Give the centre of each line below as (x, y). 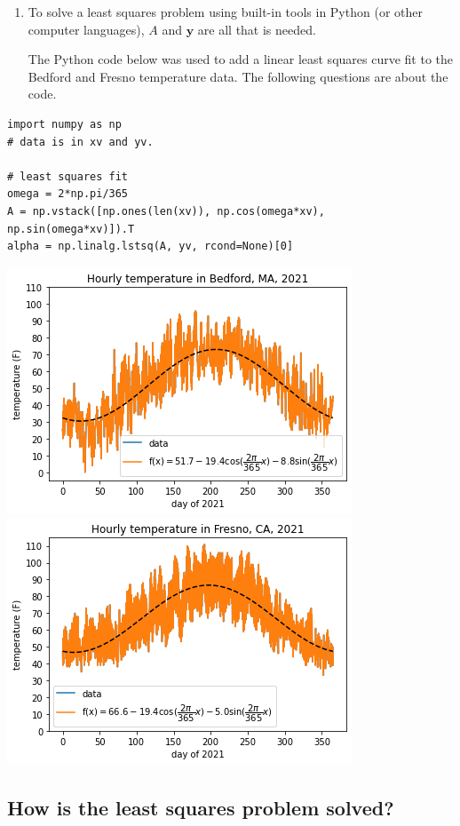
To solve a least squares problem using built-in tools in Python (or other (225, 12)
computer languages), (86, 29)
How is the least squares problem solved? (201, 808)
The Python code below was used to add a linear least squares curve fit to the (241, 59)
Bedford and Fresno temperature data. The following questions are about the (238, 76)
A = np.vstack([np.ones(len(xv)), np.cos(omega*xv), (166, 211)
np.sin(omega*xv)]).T (71, 229)
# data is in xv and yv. (80, 142)
